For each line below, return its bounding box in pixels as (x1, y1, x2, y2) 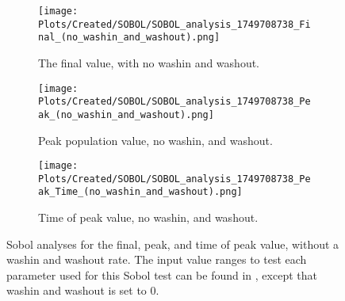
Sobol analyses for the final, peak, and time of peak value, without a (6, 235, 339, 252)
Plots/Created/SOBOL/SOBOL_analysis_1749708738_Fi (38, 18, 311, 30)
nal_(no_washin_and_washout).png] (38, 32, 220, 44)
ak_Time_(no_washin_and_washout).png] (38, 186, 243, 198)
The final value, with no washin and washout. (38, 54, 260, 70)
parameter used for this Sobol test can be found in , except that (6, 266, 317, 283)
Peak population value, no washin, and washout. (38, 131, 273, 148)
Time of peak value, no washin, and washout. (38, 209, 259, 226)
